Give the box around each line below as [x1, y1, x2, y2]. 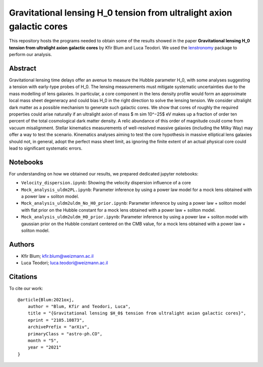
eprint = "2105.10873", [27, 317, 85, 323]
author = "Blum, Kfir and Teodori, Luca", [27, 304, 131, 309]
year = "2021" [27, 345, 62, 350]
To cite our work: [9, 286, 43, 291]
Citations [9, 273, 38, 281]
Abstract [9, 64, 37, 73]
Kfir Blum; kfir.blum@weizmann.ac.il [21, 253, 94, 259]
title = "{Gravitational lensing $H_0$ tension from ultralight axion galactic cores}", [27, 310, 246, 316]
